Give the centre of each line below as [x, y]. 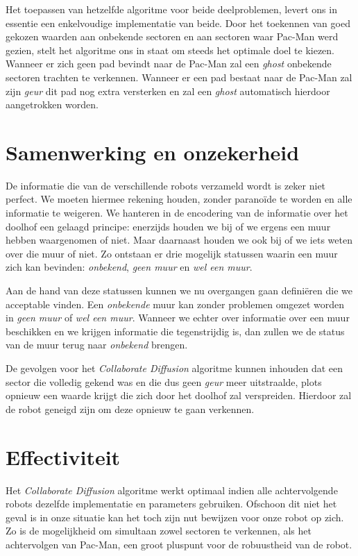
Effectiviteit [63, 456]
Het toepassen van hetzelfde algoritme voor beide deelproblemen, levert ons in [171, 9]
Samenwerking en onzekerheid [153, 152]
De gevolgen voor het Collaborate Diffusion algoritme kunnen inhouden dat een [174, 368]
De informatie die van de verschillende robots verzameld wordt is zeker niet [166, 185]
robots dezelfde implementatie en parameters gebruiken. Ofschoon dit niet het [171, 504]
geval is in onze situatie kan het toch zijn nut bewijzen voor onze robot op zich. [175, 517]
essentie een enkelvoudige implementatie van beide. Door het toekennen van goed [178, 23]
